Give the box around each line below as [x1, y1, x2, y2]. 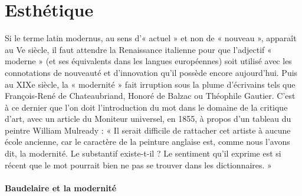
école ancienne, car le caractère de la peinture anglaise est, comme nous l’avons [5, 135, 290, 148]
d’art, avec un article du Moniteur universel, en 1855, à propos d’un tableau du [5, 112, 291, 125]
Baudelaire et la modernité [5, 181, 117, 194]
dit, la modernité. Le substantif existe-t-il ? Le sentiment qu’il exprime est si [5, 147, 281, 160]
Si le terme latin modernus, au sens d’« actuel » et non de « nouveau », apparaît [5, 32, 297, 44]
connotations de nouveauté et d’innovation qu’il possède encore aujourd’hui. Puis [5, 66, 298, 78]
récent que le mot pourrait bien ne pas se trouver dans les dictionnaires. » [5, 158, 272, 171]
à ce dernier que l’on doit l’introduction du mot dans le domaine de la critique [5, 101, 288, 113]
